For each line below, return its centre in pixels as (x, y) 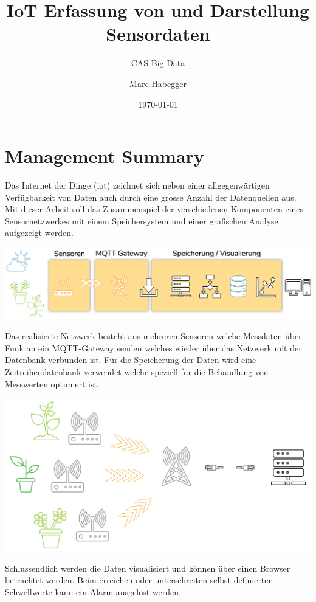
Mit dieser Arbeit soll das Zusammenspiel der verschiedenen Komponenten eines (154, 209)
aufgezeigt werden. (39, 233)
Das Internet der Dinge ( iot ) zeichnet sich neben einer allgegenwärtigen (137, 185)
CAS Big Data (158, 63)
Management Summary (105, 156)
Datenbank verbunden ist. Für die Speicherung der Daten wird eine (131, 360)
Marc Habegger (158, 83)
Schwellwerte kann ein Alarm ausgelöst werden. (93, 591)
